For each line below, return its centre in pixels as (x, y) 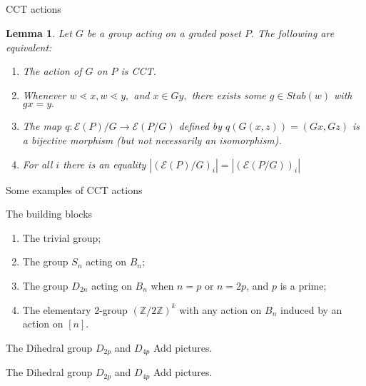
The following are (296, 32)
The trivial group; (62, 237)
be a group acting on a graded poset (164, 32)
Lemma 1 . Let (39, 32)
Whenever (44, 95)
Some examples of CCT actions (74, 189)
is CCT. (138, 71)
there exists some (229, 95)
